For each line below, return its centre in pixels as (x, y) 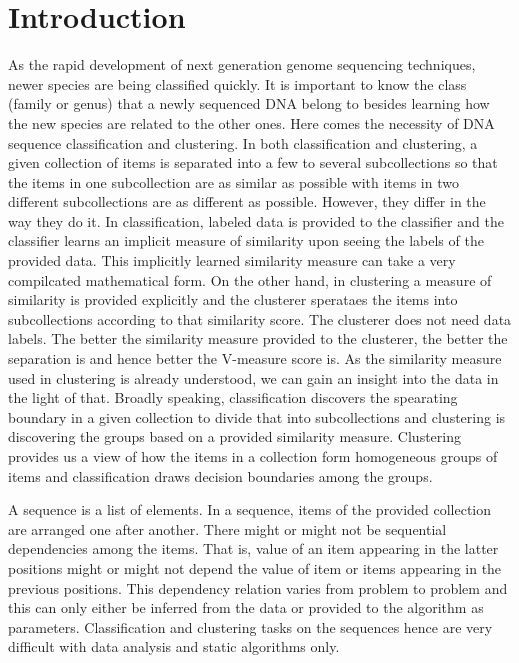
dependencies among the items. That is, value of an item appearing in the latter (253, 548)
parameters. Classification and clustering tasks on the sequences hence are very (250, 626)
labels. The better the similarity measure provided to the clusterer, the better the (258, 338)
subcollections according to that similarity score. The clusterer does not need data (260, 318)
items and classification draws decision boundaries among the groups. (220, 475)
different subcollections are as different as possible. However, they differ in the (247, 201)
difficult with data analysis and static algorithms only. (174, 646)
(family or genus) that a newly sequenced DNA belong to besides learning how (249, 103)
